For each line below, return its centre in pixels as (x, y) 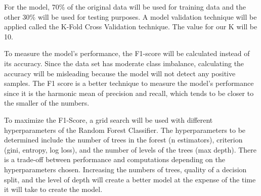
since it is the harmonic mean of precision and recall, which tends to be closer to (129, 93)
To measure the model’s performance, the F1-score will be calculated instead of (127, 53)
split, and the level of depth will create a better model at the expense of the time (130, 179)
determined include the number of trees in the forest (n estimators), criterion (123, 140)
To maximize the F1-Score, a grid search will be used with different (108, 119)
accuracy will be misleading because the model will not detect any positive (120, 73)
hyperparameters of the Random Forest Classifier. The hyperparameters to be (125, 130)
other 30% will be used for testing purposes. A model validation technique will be (130, 16)
